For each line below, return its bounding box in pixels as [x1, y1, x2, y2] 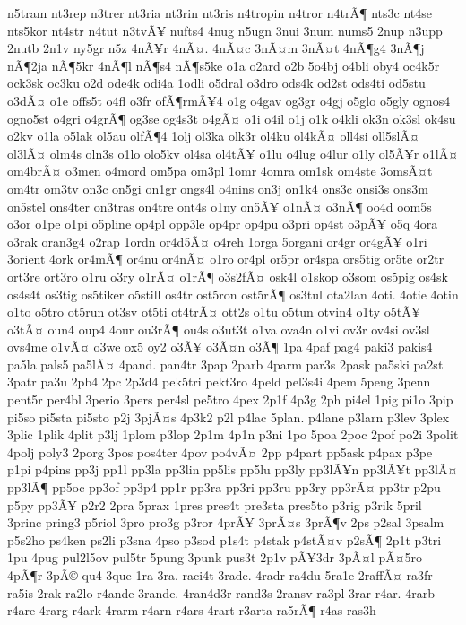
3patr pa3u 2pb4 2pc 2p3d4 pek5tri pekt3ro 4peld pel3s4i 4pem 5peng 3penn [7, 372, 431, 391]
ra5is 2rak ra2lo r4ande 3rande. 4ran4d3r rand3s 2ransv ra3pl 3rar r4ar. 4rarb [7, 583, 435, 602]
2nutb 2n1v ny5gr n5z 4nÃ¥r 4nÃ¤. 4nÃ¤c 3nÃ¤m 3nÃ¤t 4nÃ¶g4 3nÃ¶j [7, 39, 425, 57]
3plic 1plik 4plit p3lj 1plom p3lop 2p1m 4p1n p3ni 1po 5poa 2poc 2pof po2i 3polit [7, 425, 459, 444]
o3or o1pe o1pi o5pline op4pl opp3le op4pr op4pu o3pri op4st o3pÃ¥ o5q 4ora [7, 214, 438, 233]
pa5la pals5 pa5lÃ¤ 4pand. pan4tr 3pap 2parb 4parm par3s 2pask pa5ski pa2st [7, 354, 444, 373]
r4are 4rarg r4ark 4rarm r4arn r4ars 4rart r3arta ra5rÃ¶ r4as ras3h [7, 601, 376, 620]
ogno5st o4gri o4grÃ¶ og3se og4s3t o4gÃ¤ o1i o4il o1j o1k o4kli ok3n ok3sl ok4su [7, 109, 456, 127]
